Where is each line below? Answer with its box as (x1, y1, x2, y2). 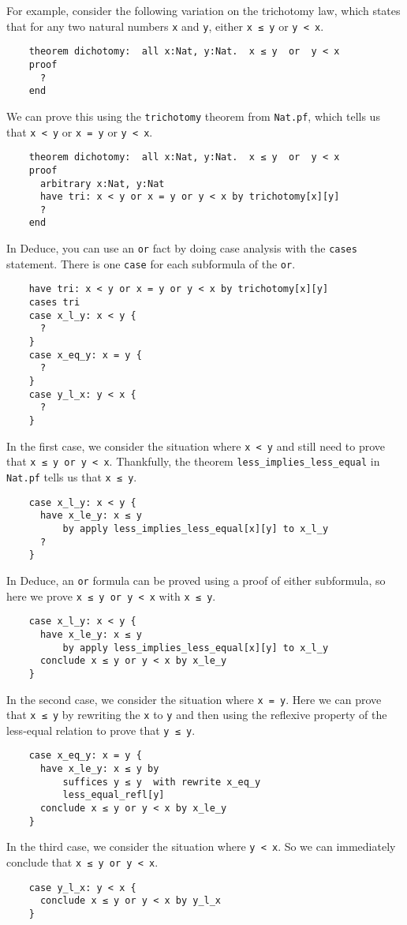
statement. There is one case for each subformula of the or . (6, 255, 296, 272)
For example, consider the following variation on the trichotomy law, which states (6, 2, 401, 18)
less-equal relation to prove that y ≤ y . (6, 721, 196, 738)
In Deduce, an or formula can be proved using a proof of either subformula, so (6, 571, 386, 588)
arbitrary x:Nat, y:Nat (39, 178, 165, 189)
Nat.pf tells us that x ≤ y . (6, 468, 137, 485)
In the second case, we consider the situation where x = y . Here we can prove (6, 691, 382, 707)
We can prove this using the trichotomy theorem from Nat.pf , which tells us (6, 107, 380, 124)
